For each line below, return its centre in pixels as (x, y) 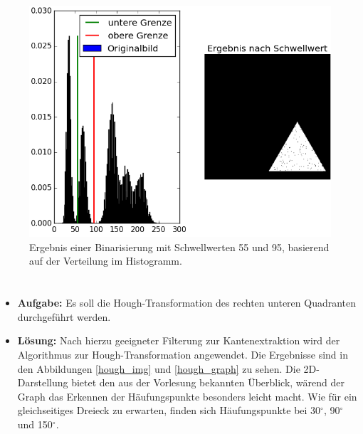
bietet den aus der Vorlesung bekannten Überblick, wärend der (208, 382)
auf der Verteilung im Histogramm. (106, 261)
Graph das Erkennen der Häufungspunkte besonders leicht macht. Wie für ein (187, 396)
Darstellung (43, 382)
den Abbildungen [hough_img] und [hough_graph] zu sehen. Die (159, 368)
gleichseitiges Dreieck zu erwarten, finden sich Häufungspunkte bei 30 (169, 410)
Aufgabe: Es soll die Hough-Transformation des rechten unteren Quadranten (187, 303)
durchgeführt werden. (64, 316)
